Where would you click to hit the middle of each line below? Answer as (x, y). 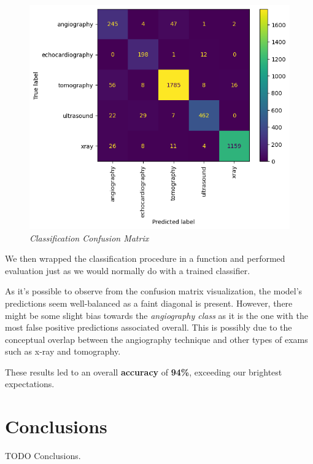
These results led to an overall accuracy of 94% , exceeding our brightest (144, 372)
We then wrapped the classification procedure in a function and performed (145, 258)
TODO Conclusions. (43, 456)
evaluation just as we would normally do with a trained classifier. (128, 270)
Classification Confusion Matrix (89, 238)
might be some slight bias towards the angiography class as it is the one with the (156, 315)
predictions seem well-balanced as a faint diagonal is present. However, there (149, 303)
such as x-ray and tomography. (63, 351)
